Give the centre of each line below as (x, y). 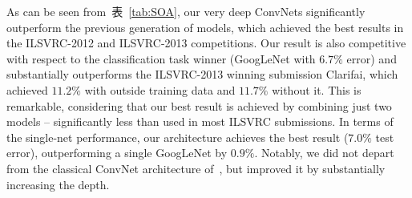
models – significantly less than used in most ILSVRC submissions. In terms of (200, 121)
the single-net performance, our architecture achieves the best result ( (178, 137)
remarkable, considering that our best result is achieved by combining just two (199, 105)
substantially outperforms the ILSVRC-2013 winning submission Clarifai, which (202, 74)
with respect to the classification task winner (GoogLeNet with (161, 58)
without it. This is (317, 89)
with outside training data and (160, 89)
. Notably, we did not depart (324, 153)
